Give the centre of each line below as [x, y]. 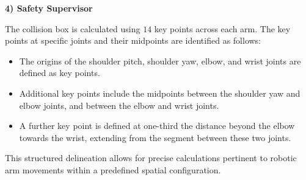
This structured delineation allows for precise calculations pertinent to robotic [151, 158]
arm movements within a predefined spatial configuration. [113, 169]
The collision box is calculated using [73, 28]
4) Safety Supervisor [49, 8]
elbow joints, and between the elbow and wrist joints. [119, 105]
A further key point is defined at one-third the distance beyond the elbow [157, 126]
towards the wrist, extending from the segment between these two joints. [155, 137]
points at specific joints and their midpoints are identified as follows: [133, 40]
